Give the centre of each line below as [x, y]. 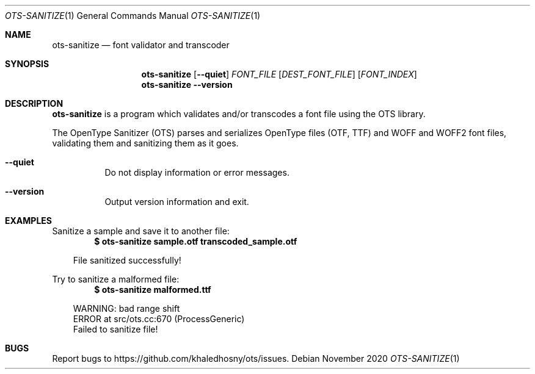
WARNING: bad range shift [126, 308]
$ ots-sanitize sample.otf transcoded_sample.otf [196, 241]
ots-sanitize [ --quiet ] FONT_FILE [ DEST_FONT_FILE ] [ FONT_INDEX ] [279, 74]
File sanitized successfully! [127, 260]
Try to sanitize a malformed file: [116, 279]
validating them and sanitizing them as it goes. [145, 143]
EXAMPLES [28, 221]
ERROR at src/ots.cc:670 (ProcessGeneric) [159, 319]
